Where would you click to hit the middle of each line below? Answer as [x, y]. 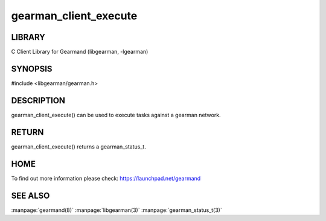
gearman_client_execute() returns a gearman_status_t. [78, 146]
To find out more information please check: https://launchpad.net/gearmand [106, 178]
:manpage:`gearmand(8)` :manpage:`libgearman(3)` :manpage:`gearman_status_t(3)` [117, 210]
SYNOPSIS [32, 69]
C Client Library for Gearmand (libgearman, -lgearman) [80, 52]
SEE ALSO [30, 195]
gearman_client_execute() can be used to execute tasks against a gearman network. [116, 115]
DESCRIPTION [38, 101]
